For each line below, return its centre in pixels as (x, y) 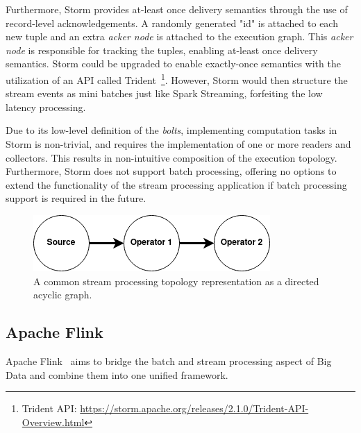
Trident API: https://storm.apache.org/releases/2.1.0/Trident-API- (165, 408)
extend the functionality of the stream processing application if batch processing (176, 184)
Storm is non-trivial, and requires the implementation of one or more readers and (178, 144)
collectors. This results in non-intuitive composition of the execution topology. (171, 157)
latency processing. (46, 107)
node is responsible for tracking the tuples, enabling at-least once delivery (162, 50)
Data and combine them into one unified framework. (117, 374)
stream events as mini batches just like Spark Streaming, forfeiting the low (164, 93)
